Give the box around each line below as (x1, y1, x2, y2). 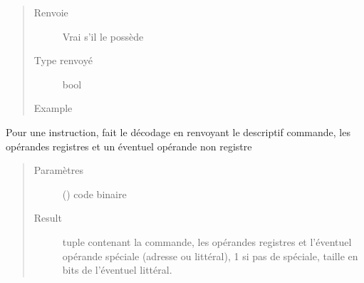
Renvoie (33, 5, 68, 19)
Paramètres (33, 163, 83, 177)
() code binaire (62, 186, 127, 201)
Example (33, 101, 73, 115)
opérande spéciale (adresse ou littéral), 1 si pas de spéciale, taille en (62, 248, 358, 263)
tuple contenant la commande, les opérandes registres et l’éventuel (62, 234, 352, 249)
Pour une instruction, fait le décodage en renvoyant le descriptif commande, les (6, 124, 350, 139)
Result (33, 210, 62, 225)
